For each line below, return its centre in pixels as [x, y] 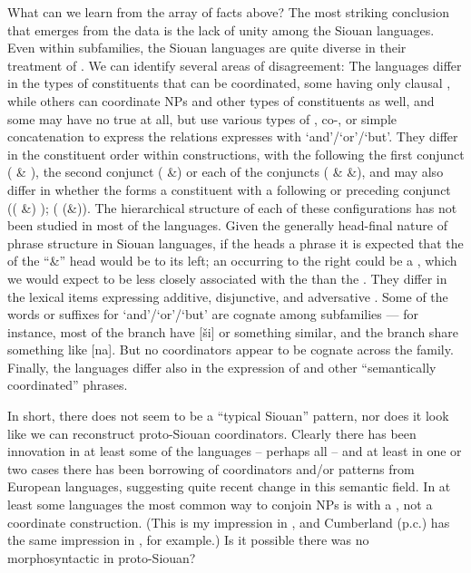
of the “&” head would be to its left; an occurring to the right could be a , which [232, 261]
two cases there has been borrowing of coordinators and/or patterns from [211, 468]
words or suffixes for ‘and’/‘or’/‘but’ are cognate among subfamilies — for [213, 314]
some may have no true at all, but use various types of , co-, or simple [202, 118]
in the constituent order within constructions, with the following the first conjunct [236, 154]
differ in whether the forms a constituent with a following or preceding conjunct [229, 189]
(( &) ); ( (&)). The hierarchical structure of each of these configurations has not [232, 207]
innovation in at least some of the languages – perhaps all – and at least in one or [235, 451]
